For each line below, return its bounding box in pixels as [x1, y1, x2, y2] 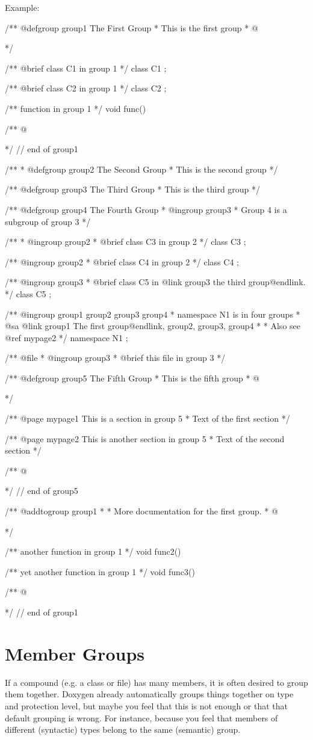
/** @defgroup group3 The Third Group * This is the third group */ [5, 183, 261, 196]
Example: [5, 1, 40, 13]
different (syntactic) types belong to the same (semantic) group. [5, 723, 241, 736]
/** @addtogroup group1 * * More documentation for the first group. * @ [5, 505, 278, 517]
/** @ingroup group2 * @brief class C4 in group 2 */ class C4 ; [5, 255, 239, 268]
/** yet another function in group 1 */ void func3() [5, 565, 195, 578]
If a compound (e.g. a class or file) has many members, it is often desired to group [5, 676, 308, 688]
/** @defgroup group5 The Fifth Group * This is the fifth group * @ [5, 371, 259, 384]
